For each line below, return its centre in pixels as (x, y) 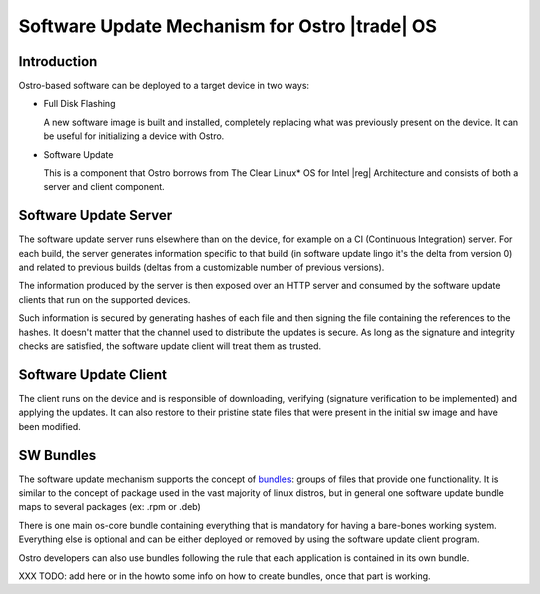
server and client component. (104, 187)
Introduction (58, 61)
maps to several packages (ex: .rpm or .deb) (110, 507)
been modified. (50, 426)
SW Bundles (57, 455)
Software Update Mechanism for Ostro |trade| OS (227, 26)
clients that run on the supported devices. (104, 299)
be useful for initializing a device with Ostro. (134, 136)
